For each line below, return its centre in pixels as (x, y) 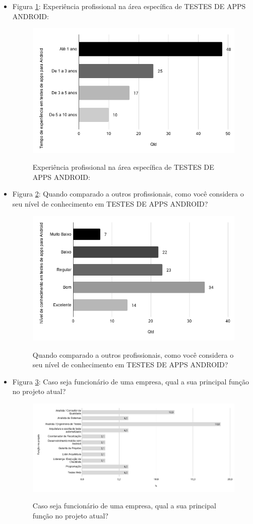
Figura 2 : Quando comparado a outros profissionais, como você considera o (128, 194)
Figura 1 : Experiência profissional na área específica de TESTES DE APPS (129, 6)
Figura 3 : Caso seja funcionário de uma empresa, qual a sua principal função (131, 381)
